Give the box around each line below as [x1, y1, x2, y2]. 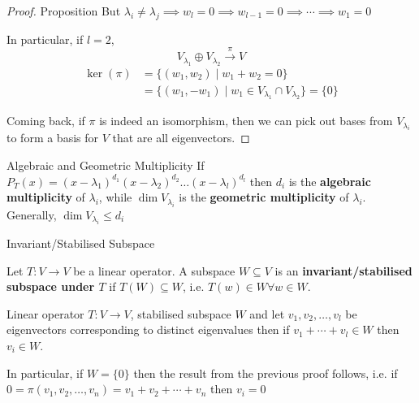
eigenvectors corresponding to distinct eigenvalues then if [6, 321, 290, 338]
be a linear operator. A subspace [73, 262, 235, 279]
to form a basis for [6, 129, 99, 146]
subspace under [6, 278, 95, 295]
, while [98, 188, 132, 206]
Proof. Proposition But [6, 2, 121, 19]
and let [249, 305, 285, 322]
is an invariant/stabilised [274, 262, 413, 279]
